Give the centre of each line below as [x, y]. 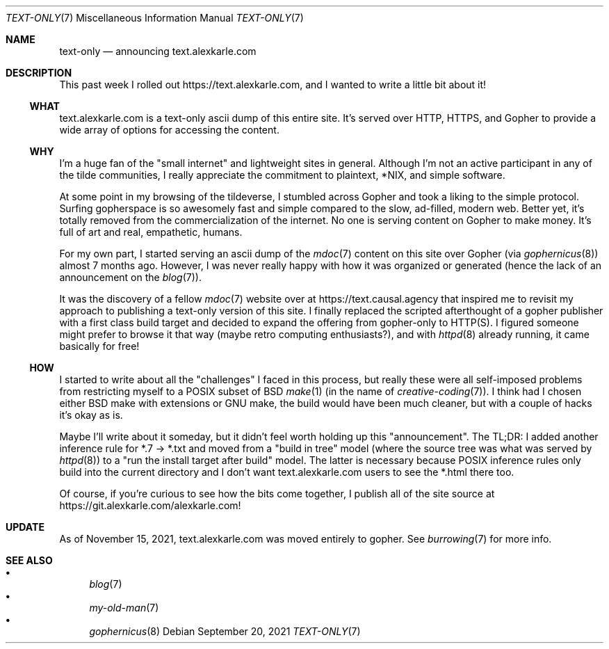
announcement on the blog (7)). [130, 277]
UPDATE [25, 527]
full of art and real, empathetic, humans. [151, 232]
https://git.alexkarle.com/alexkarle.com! [150, 505]
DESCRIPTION [39, 73]
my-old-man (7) [124, 608]
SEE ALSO [29, 560]
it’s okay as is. [91, 415]
